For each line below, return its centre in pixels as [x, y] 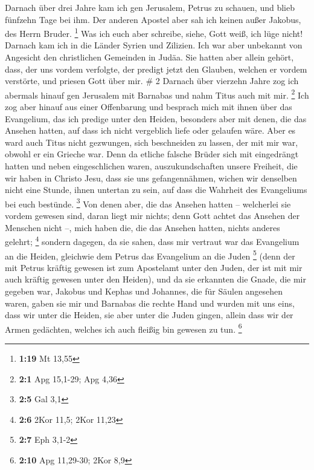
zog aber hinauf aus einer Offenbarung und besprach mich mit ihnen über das [149, 107]
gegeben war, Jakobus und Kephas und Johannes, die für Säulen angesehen [144, 291]
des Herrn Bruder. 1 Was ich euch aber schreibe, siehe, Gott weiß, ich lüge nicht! [154, 32]
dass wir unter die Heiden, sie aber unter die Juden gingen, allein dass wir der [149, 315]
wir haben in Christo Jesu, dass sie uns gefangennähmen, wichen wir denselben [151, 178]
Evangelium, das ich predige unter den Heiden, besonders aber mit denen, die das [156, 118]
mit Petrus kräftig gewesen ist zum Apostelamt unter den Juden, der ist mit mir [154, 267]
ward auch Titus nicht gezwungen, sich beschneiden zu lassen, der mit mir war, [152, 142]
